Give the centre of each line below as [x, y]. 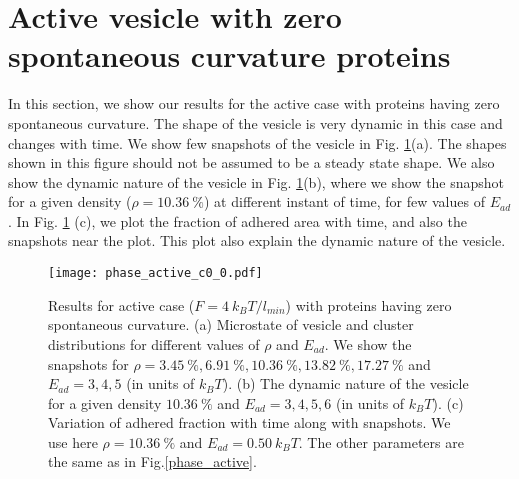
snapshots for [88, 363]
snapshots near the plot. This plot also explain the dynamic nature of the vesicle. [257, 240]
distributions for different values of [154, 343]
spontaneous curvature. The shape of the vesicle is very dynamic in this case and [255, 122]
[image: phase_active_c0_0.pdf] [155, 273]
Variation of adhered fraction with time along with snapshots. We [249, 422]
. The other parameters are [381, 441]
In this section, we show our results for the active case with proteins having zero [254, 103]
